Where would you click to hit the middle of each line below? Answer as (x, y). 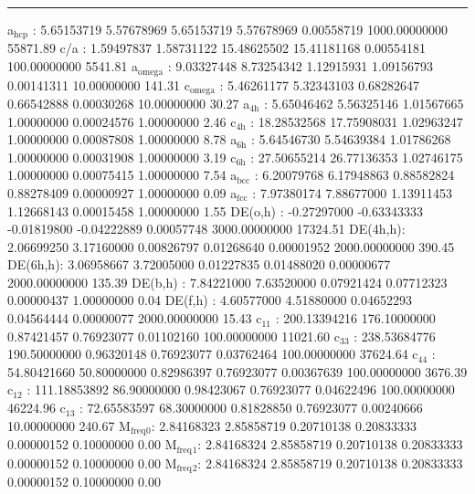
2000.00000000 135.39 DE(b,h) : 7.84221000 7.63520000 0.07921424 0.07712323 (227, 282)
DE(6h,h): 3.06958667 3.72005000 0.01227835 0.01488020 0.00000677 (199, 264)
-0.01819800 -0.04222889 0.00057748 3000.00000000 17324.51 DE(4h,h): (206, 229)
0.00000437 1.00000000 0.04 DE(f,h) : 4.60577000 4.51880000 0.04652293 (210, 300)
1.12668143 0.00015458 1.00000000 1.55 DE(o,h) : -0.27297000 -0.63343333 (215, 210)
